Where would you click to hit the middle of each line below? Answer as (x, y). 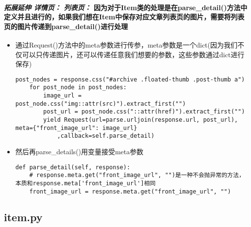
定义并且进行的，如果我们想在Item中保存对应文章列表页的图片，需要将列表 (124, 17)
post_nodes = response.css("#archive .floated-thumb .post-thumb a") (130, 79)
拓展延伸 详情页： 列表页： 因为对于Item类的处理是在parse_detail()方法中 (126, 7)
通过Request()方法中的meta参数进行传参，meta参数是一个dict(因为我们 (126, 44)
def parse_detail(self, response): (73, 167)
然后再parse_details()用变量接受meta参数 (79, 152)
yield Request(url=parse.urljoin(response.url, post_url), (141, 120)
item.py (23, 217)
